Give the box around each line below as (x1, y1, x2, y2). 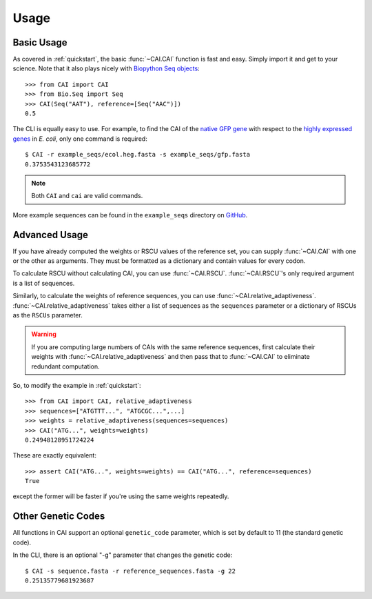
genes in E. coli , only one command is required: (12, 135, 147, 143)
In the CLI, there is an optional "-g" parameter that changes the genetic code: (12, 551, 233, 559)
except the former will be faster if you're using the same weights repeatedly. (12, 492, 229, 500)
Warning (31, 330, 56, 338)
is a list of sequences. (12, 279, 75, 287)
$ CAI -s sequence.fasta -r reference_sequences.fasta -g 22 (25, 567, 236, 575)
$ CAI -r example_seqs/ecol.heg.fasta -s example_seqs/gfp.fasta (25, 150, 251, 159)
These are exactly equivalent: (12, 451, 96, 460)
